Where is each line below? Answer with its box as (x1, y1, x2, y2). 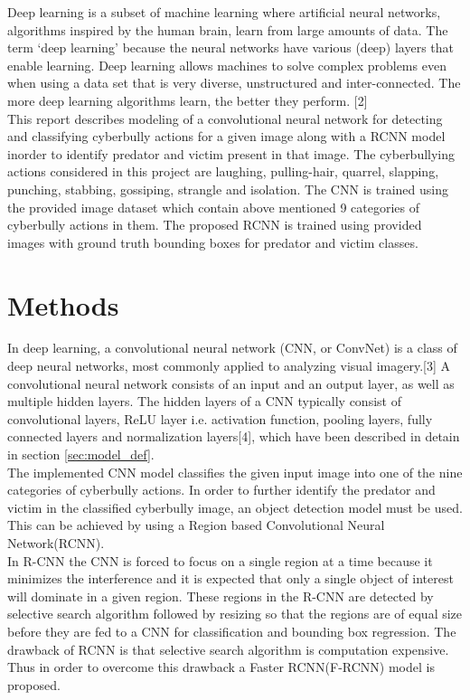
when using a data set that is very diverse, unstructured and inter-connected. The (7, 73, 461, 92)
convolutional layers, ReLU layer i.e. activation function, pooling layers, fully (7, 409, 433, 428)
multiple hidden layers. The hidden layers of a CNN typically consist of (7, 392, 401, 411)
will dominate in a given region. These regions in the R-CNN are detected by (7, 586, 434, 605)
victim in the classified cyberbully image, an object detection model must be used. (7, 497, 463, 516)
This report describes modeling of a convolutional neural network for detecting (7, 109, 443, 128)
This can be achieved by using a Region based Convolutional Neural (7, 516, 385, 534)
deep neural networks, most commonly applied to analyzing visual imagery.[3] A (7, 356, 450, 375)
